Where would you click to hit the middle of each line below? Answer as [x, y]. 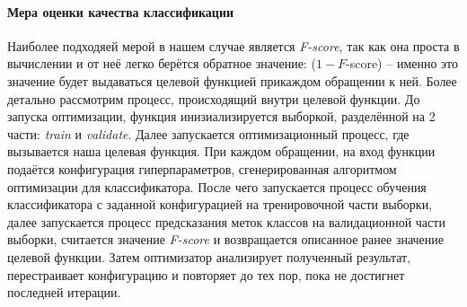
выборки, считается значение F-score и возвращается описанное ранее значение [226, 239]
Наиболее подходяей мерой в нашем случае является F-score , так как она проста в [233, 45]
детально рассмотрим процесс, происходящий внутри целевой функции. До [214, 98]
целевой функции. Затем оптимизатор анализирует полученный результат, [209, 256]
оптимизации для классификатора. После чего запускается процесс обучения [217, 186]
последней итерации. [64, 292]
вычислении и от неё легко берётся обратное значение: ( [162, 63]
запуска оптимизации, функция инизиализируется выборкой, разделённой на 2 [221, 116]
